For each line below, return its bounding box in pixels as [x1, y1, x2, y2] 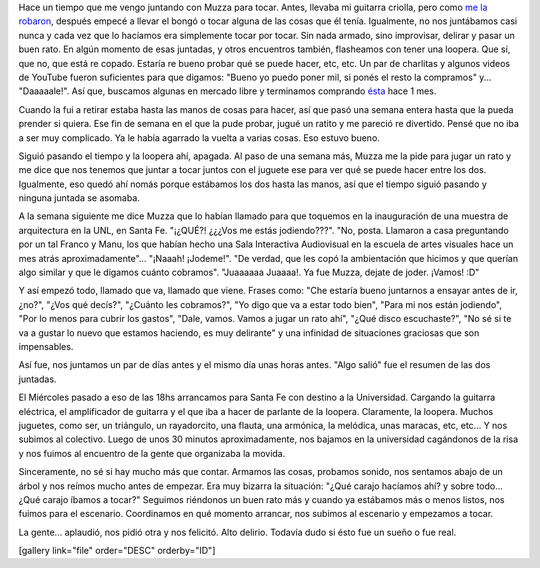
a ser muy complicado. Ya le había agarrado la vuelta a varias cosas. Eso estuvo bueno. [18, 131, 380, 144]
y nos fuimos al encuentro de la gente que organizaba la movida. [18, 447, 286, 459]
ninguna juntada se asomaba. [18, 192, 140, 204]
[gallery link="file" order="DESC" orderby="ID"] [18, 545, 216, 557]
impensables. [18, 340, 74, 352]
